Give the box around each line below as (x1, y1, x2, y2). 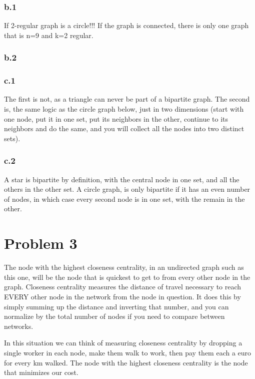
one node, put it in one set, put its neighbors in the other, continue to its (4, 113, 228, 124)
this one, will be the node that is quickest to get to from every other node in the (4, 271, 250, 282)
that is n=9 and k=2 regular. (4, 30, 93, 40)
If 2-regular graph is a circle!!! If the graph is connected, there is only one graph (4, 20, 249, 31)
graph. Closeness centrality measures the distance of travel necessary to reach (4, 281, 241, 292)
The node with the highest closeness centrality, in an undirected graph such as (4, 262, 244, 272)
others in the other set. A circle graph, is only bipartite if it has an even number (4, 184, 250, 194)
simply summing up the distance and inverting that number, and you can (4, 301, 229, 311)
